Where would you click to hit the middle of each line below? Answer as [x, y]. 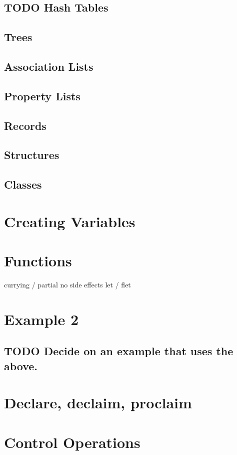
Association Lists [49, 66]
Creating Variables [70, 221]
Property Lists [42, 96]
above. [21, 365]
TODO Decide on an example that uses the [119, 351]
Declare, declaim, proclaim [98, 403]
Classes [23, 184]
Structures [32, 155]
